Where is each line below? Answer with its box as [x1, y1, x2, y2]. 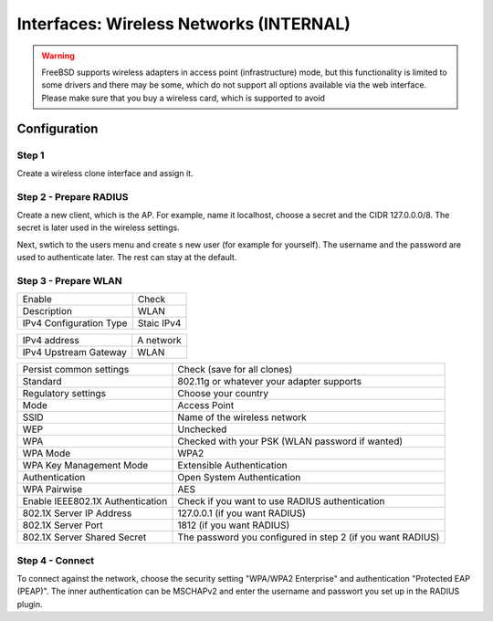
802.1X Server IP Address [22, 507, 132, 520]
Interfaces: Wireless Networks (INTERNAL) [16, 14, 351, 34]
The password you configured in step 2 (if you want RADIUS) [177, 531, 440, 543]
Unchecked [177, 423, 227, 436]
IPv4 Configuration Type [22, 317, 128, 330]
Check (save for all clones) [177, 363, 293, 376]
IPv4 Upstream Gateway [22, 346, 128, 359]
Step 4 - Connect [16, 553, 95, 566]
